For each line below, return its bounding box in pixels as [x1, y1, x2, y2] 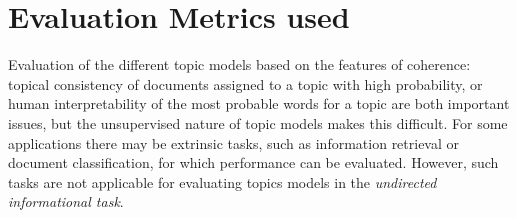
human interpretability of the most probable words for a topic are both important [8, 93, 510, 114]
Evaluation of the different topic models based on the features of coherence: [8, 54, 471, 75]
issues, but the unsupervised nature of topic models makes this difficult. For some [8, 112, 508, 133]
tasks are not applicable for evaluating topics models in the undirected [8, 171, 437, 192]
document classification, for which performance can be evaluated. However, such [8, 152, 499, 173]
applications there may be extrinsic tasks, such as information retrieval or [8, 132, 460, 153]
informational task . [8, 191, 124, 212]
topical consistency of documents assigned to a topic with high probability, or [8, 73, 483, 94]
